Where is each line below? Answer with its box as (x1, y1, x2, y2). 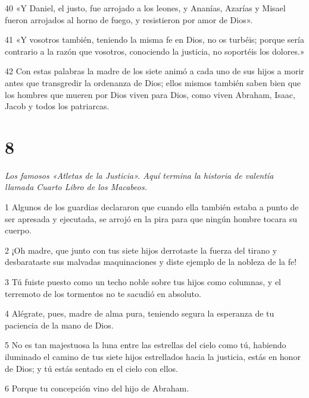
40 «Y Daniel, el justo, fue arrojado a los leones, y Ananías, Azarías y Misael (5, 2, 286, 14)
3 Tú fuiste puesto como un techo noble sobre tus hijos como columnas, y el (5, 276, 282, 288)
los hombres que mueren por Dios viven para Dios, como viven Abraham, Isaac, (5, 88, 295, 100)
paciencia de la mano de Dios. (5, 318, 114, 331)
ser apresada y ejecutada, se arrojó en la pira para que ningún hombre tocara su (5, 212, 298, 225)
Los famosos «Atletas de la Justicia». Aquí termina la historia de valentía (5, 169, 274, 181)
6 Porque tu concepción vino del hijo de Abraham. (5, 382, 189, 394)
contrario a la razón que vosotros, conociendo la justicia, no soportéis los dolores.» (5, 45, 305, 57)
